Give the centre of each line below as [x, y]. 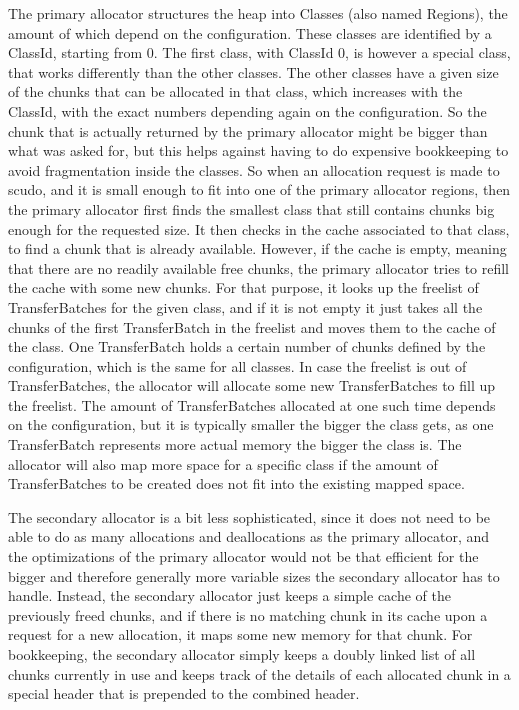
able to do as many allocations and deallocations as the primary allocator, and [249, 536]
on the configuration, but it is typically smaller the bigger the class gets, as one [251, 424]
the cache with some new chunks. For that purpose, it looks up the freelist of [243, 287]
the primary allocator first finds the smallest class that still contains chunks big [251, 208]
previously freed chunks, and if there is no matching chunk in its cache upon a [248, 614]
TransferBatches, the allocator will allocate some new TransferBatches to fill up [252, 385]
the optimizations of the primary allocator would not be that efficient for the [243, 556]
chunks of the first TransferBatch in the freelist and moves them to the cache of [252, 326]
